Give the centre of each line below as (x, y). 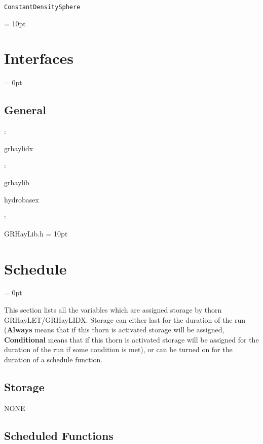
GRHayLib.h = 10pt (36, 233)
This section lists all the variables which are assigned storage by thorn (113, 310)
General (25, 110)
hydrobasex (22, 199)
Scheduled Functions (59, 435)
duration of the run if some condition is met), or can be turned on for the (118, 349)
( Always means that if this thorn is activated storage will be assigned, (114, 330)
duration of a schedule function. (53, 360)
